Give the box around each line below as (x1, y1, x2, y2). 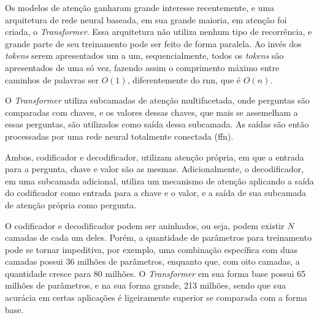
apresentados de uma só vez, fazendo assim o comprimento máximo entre (5, 61, 280, 74)
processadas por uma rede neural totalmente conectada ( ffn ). (5, 129, 234, 142)
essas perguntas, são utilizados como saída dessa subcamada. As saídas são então (5, 118, 309, 131)
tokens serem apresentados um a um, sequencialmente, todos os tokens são (5, 49, 284, 62)
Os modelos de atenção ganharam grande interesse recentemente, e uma (5, 1, 275, 13)
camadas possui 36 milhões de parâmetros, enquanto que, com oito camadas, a (5, 255, 300, 268)
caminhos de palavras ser (5, 73, 99, 86)
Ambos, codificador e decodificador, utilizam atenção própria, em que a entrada (5, 150, 304, 163)
